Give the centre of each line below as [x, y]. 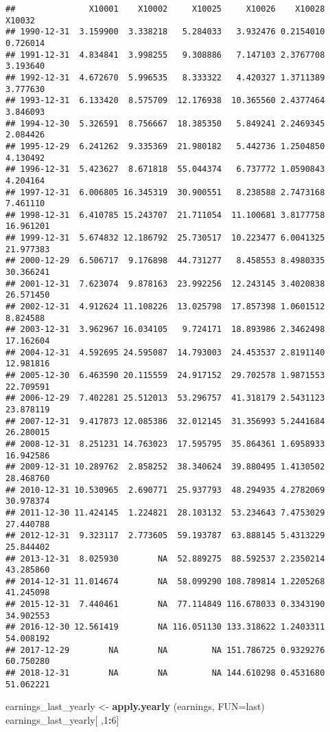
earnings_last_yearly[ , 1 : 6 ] [62, 719]
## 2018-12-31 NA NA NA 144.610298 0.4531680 [165, 673]
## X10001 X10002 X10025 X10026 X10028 [165, 9]
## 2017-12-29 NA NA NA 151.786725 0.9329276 [165, 650]
